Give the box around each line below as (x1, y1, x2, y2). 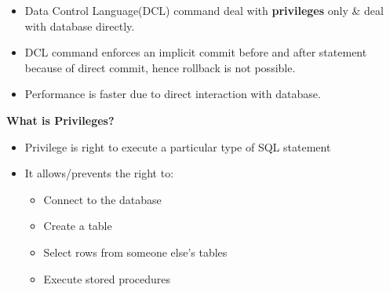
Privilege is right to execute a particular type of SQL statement (24, 138, 331, 155)
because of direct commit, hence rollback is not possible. (24, 59, 296, 75)
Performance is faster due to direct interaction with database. (24, 86, 321, 102)
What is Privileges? (6, 111, 115, 128)
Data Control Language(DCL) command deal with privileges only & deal (24, 2, 384, 18)
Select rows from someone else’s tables (43, 243, 228, 260)
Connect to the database (43, 191, 162, 207)
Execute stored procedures (43, 270, 171, 287)
